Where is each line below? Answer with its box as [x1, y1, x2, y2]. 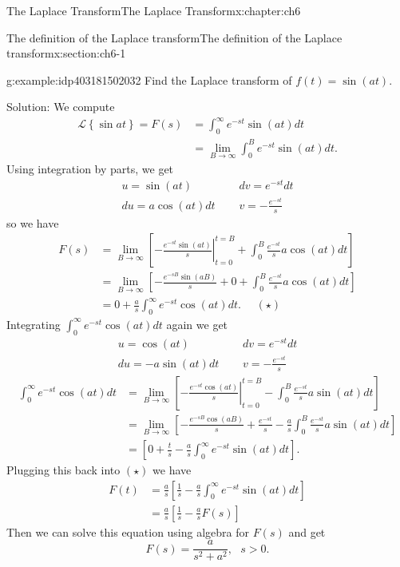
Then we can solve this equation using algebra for [6, 523, 250, 540]
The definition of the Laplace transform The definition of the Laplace [6, 29, 343, 46]
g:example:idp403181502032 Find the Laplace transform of [6, 71, 292, 88]
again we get [166, 315, 228, 332]
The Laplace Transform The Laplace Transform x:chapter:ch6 [6, 2, 301, 18]
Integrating [6, 315, 61, 332]
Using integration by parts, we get [6, 161, 174, 177]
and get [288, 523, 326, 540]
